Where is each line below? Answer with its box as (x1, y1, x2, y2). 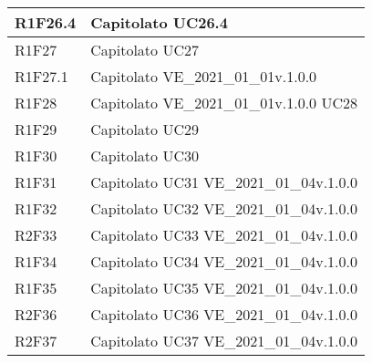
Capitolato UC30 (90, 145, 199, 166)
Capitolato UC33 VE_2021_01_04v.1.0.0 (90, 224, 357, 245)
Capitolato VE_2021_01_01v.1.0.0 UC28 (90, 92, 357, 113)
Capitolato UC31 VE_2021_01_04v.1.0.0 (90, 171, 357, 192)
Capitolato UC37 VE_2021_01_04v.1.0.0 (90, 330, 357, 351)
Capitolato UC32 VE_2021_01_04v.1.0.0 (90, 198, 357, 219)
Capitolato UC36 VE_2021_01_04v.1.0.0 (90, 304, 357, 325)
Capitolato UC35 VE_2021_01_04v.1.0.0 (90, 277, 357, 298)
